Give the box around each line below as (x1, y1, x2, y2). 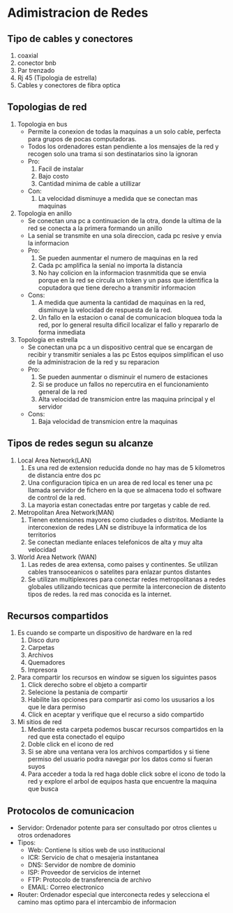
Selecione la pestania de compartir (27, 688, 128, 697)
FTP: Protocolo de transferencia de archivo (27, 876, 151, 884)
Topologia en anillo (17, 208, 72, 218)
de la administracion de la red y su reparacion (27, 358, 160, 366)
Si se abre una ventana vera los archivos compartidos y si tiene (27, 747, 210, 756)
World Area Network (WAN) (17, 553, 98, 561)
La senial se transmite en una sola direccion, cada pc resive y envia (27, 231, 222, 239)
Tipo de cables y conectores (7, 33, 133, 45)
